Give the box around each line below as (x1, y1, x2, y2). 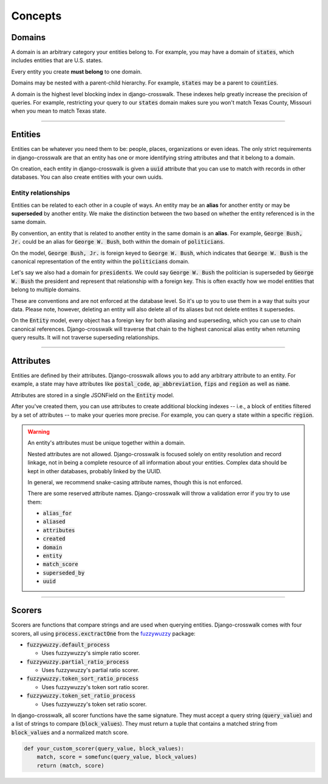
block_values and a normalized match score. (11, 729, 129, 736)
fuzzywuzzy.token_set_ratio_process (26, 692, 136, 699)
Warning (27, 428, 50, 435)
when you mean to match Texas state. (11, 107, 106, 115)
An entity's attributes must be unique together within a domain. (27, 439, 185, 446)
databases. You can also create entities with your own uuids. (11, 173, 163, 181)
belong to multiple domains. (11, 286, 81, 293)
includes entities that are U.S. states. (11, 57, 103, 64)
